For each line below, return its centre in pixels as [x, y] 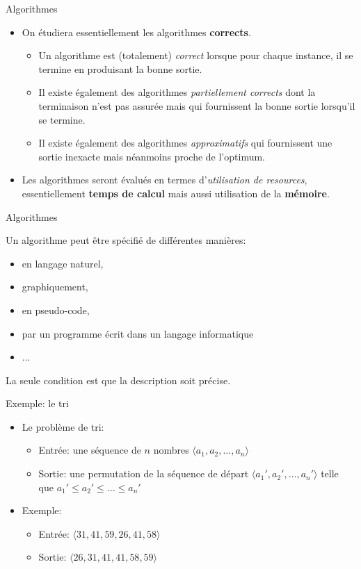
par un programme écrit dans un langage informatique [138, 333]
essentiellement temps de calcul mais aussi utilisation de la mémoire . [176, 193]
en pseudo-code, [56, 310]
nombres [171, 450]
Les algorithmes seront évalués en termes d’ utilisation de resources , [165, 180]
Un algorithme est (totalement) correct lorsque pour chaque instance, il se [196, 55]
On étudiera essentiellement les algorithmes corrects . [136, 32]
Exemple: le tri [37, 403]
